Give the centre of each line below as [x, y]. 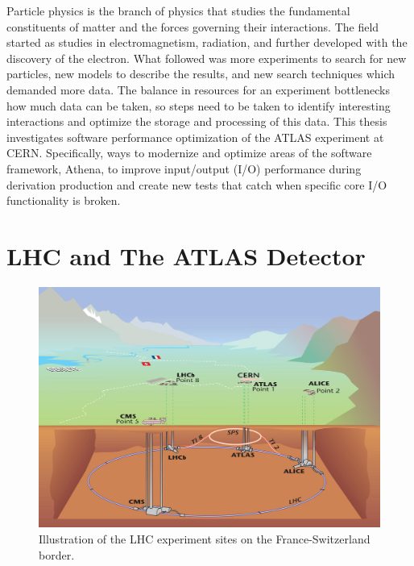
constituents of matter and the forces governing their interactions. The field [193, 26]
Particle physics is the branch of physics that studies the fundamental [178, 10]
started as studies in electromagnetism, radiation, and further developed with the [207, 42]
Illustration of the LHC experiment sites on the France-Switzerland [205, 538]
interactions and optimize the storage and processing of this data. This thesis [197, 121]
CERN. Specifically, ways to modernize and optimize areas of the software [189, 153]
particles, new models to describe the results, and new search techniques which [201, 74]
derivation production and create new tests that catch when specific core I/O [197, 184]
